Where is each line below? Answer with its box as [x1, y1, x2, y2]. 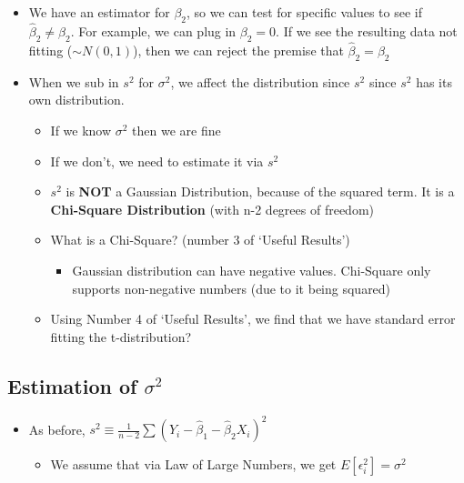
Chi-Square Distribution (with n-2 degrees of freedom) [50, 199, 374, 218]
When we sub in [28, 72, 119, 91]
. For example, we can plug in [70, 22, 237, 41]
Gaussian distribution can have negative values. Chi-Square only [72, 260, 431, 279]
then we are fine [132, 121, 221, 140]
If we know [50, 121, 112, 140]
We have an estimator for [28, 3, 170, 21]
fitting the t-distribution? [50, 327, 192, 346]
